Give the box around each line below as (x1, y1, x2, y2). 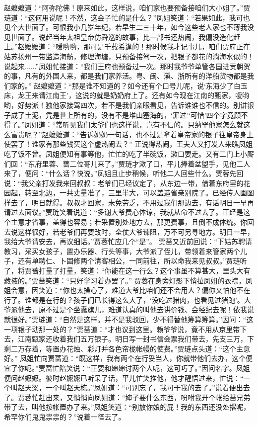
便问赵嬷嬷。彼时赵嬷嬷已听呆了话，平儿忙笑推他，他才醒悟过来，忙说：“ (4, 372, 244, 383)
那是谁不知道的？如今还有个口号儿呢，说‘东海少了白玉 (71, 80, 248, 90)
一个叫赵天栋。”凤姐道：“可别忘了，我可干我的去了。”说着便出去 (45, 382, 250, 393)
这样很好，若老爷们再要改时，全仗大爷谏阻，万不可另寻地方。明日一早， (17, 226, 254, 237)
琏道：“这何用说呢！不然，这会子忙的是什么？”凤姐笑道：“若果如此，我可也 (4, 12, 250, 22)
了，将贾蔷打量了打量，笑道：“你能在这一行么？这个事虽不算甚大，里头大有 (4, 265, 251, 276)
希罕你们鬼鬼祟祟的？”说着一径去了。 (4, 411, 126, 422)
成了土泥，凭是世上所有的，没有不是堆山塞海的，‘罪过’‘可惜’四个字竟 (10, 109, 234, 120)
